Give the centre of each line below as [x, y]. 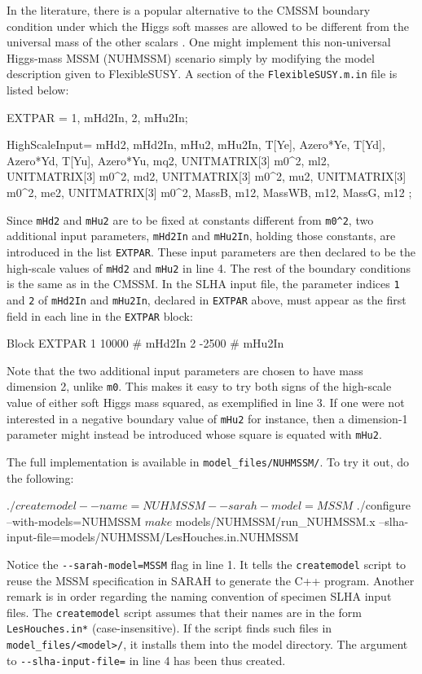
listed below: [38, 90]
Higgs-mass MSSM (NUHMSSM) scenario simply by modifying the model [191, 57]
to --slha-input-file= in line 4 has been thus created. [146, 660]
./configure [383, 505]
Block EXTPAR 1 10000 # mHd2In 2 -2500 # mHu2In [145, 343]
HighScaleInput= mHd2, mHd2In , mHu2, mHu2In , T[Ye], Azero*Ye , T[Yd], [196, 144]
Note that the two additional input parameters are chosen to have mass [185, 370]
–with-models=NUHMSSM [74, 521]
